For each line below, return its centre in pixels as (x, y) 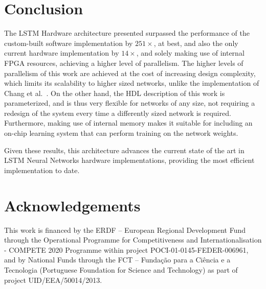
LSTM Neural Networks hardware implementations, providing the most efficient (129, 160)
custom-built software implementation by (69, 43)
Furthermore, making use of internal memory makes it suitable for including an (128, 123)
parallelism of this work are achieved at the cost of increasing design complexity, (130, 73)
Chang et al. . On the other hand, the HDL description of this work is (115, 93)
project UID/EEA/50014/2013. (53, 280)
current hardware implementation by (62, 53)
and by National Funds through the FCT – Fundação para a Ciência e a (117, 260)
